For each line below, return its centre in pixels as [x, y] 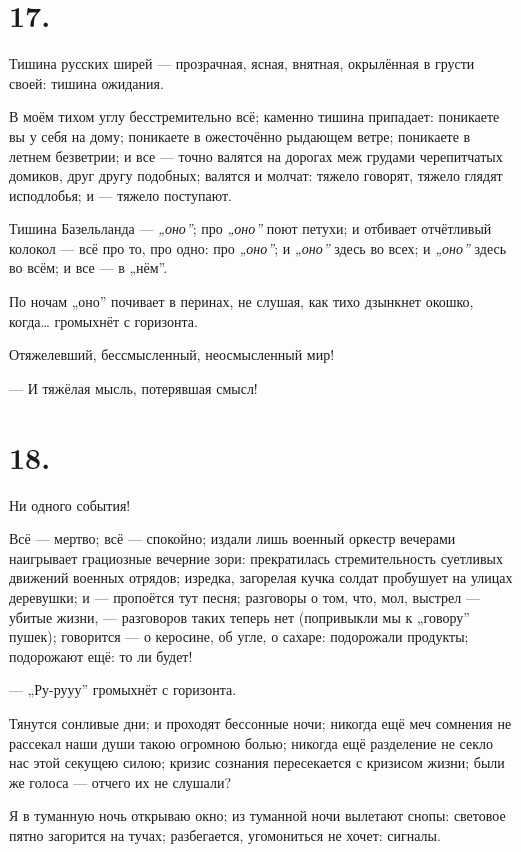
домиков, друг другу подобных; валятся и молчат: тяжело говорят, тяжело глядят [256, 175]
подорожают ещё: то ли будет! [101, 655]
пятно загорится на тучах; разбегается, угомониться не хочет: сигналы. [225, 834]
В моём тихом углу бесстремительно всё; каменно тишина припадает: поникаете [254, 116]
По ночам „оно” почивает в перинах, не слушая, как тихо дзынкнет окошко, [241, 301]
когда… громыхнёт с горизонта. [103, 320]
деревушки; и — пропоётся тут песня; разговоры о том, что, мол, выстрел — [244, 596]
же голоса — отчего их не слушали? [120, 781]
